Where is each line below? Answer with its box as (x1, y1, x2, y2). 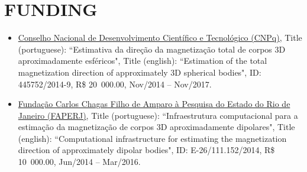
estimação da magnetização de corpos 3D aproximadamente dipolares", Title (18, 121, 295, 133)
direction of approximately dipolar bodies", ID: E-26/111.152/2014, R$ (18, 144, 275, 156)
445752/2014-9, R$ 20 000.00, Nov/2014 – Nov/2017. (18, 77, 212, 90)
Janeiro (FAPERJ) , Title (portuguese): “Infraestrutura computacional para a (18, 109, 298, 121)
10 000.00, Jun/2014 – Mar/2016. (18, 155, 141, 168)
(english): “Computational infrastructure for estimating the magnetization (18, 132, 287, 144)
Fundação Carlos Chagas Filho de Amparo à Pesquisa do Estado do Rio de (18, 98, 290, 110)
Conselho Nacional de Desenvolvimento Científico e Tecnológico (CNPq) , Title (18, 31, 302, 44)
